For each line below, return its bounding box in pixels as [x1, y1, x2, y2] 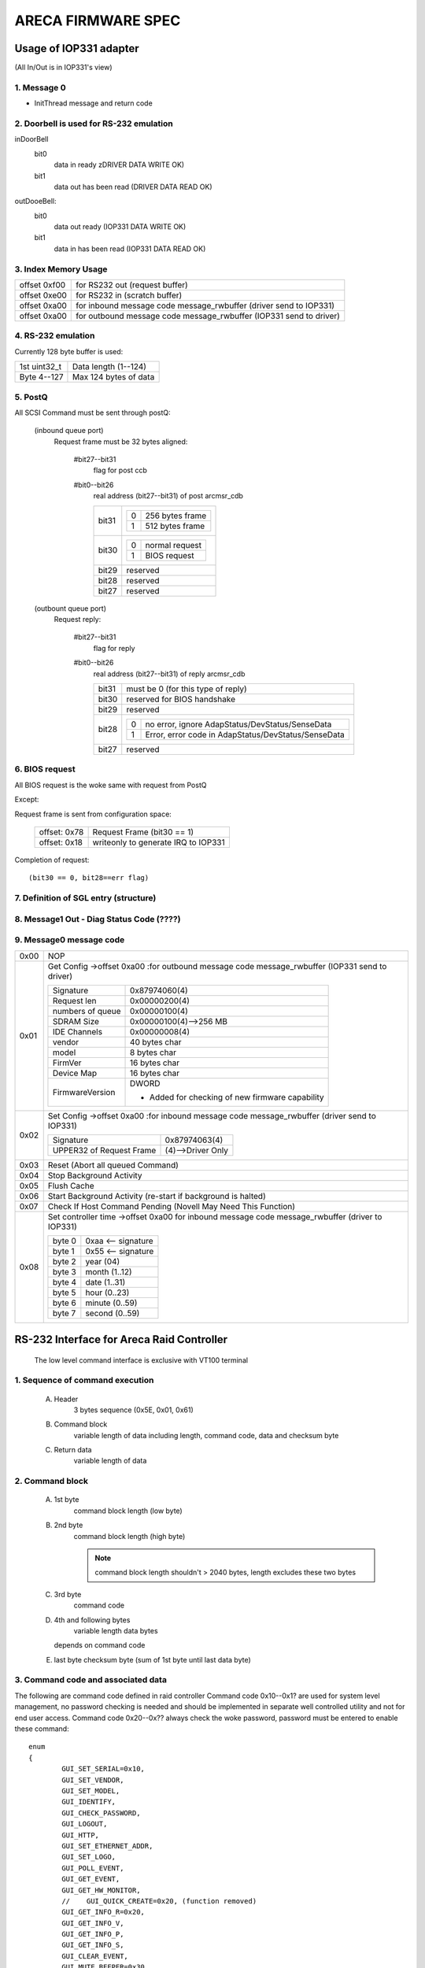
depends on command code [54, 1641, 146, 1650]
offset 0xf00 [19, 279, 66, 290]
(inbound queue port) [34, 426, 104, 435]
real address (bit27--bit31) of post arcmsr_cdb [93, 491, 244, 501]
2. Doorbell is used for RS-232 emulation [14, 118, 173, 129]
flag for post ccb [93, 465, 147, 475]
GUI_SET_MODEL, [61, 1786, 120, 1795]
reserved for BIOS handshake [126, 694, 236, 705]
